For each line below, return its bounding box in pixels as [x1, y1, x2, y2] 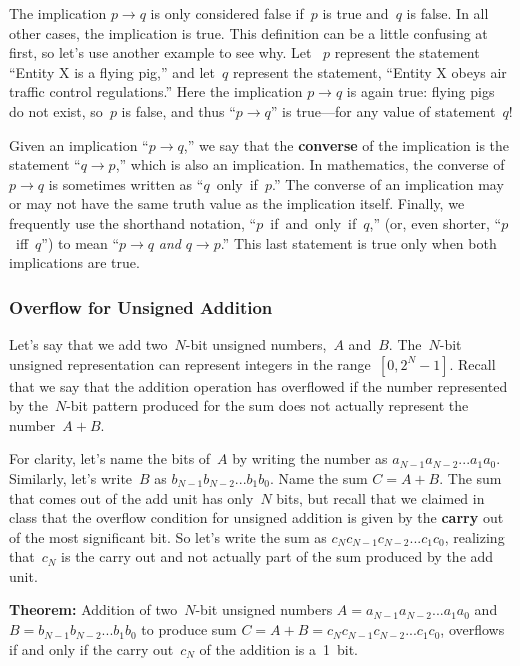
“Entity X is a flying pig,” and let [9, 61, 216, 82]
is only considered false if [150, 3, 304, 23]
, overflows [440, 619, 505, 640]
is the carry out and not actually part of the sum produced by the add [61, 546, 494, 567]
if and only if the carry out [9, 638, 174, 659]
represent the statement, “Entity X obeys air [232, 61, 507, 82]
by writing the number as [232, 448, 388, 469]
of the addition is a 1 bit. [199, 638, 358, 659]
